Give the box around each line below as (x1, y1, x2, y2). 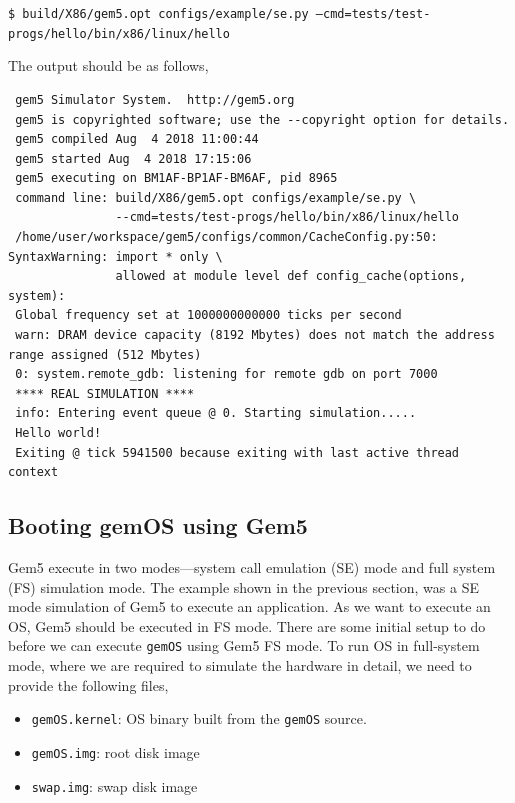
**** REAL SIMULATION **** (15, 386, 195, 401)
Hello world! (15, 426, 102, 440)
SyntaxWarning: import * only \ (8, 249, 223, 264)
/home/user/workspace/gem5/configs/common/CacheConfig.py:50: (15, 230, 438, 245)
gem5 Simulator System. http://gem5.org (15, 92, 295, 107)
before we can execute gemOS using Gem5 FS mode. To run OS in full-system (8, 635, 480, 656)
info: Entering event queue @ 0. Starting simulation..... (15, 406, 417, 421)
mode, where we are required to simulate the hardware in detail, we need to (8, 655, 472, 676)
